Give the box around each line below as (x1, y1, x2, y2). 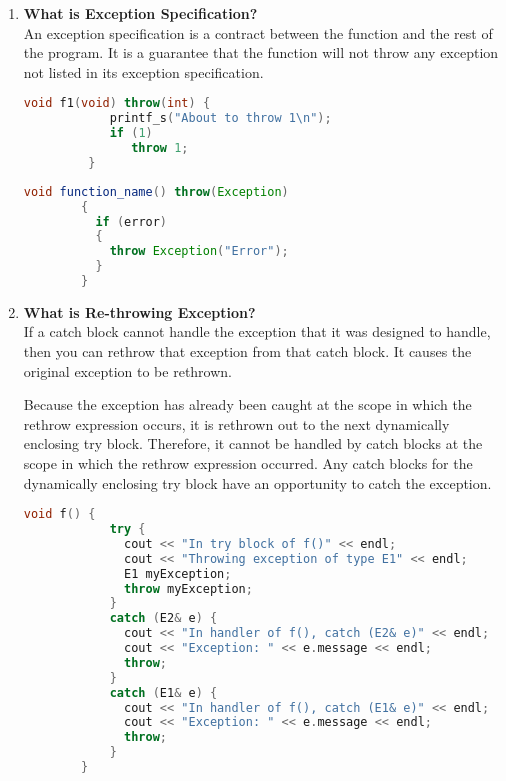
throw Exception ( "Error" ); (109, 244, 289, 259)
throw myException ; (124, 581, 253, 596)
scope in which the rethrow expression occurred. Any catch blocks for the (23, 453, 473, 474)
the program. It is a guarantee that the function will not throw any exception (23, 42, 499, 63)
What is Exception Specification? (23, 3, 258, 23)
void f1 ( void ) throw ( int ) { (23, 96, 211, 111)
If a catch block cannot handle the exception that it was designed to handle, (23, 321, 491, 342)
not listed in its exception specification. (23, 61, 264, 82)
